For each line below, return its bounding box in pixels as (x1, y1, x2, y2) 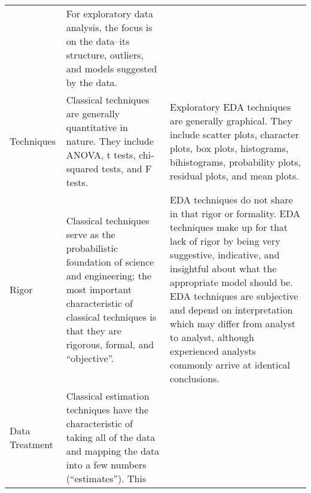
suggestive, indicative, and (169, 248, 280, 261)
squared (66, 162, 99, 175)
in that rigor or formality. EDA (169, 206, 300, 220)
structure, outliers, (66, 48, 144, 62)
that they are (66, 323, 121, 337)
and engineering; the (66, 268, 151, 282)
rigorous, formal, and (66, 337, 154, 351)
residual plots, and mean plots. (169, 168, 299, 182)
